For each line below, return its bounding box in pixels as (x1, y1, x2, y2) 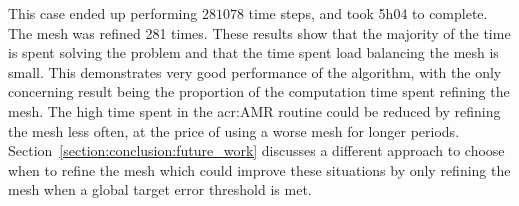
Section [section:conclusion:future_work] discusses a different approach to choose (8, 140, 505, 161)
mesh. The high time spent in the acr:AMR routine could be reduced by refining (8, 100, 501, 121)
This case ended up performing (8, 3, 198, 23)
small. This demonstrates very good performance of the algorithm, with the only (8, 61, 502, 82)
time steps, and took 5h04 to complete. (248, 3, 488, 23)
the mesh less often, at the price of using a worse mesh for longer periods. (8, 120, 460, 141)
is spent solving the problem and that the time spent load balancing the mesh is (8, 42, 499, 63)
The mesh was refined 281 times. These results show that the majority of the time (8, 22, 511, 43)
